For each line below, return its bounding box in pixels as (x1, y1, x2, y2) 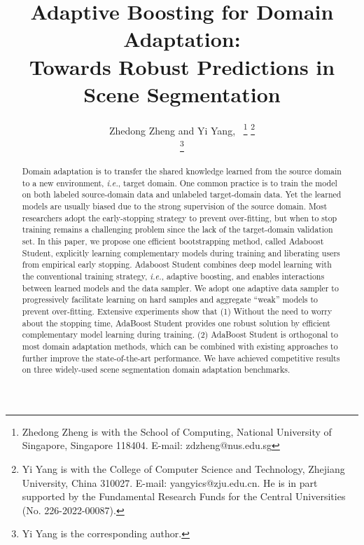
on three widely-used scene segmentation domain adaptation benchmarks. (22, 364, 290, 375)
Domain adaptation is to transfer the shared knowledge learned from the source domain (22, 165, 342, 177)
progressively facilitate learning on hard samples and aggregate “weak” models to (22, 294, 318, 305)
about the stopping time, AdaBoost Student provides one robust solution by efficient (22, 317, 330, 329)
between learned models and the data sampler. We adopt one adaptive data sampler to (22, 282, 339, 294)
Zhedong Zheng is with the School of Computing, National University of (22, 424, 332, 439)
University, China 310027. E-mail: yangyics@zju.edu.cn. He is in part (22, 475, 318, 490)
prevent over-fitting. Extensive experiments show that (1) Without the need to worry (22, 305, 332, 317)
